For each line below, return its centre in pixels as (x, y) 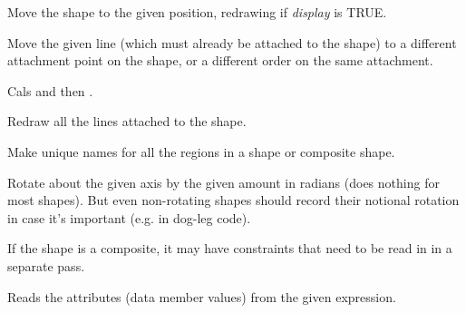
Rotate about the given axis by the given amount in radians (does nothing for (223, 182)
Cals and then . (50, 90)
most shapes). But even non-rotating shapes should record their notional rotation (233, 200)
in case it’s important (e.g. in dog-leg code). (129, 217)
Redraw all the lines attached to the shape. (127, 121)
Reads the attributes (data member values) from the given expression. (202, 296)
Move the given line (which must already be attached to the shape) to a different (232, 42)
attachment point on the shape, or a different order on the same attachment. (220, 60)
